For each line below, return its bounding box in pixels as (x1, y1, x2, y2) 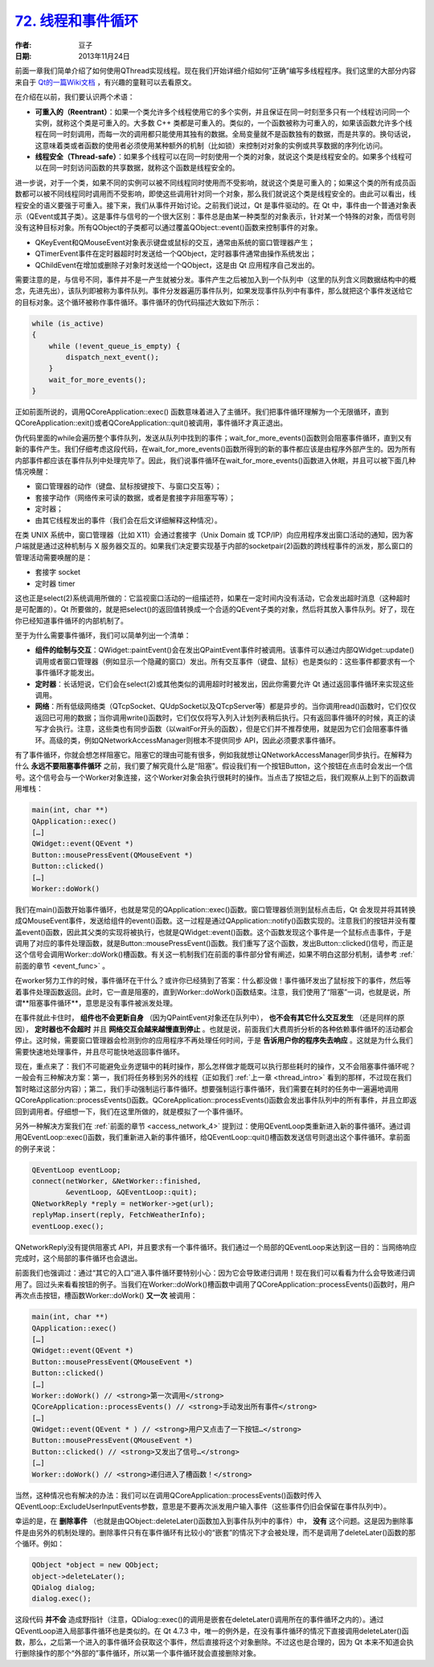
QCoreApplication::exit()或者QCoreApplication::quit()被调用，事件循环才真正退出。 (14, 418, 288, 428)
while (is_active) (31, 318, 104, 328)
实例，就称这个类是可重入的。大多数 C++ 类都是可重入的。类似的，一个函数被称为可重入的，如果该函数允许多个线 (35, 117, 413, 128)
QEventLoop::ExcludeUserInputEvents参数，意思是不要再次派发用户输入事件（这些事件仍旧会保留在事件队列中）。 (14, 1501, 391, 1511)
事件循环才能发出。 (35, 668, 99, 678)
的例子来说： (14, 1144, 58, 1153)
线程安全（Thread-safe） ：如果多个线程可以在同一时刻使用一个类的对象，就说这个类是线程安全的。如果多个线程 (35, 152, 405, 162)
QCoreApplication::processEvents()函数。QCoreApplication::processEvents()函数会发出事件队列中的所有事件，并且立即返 (14, 1096, 417, 1105)
